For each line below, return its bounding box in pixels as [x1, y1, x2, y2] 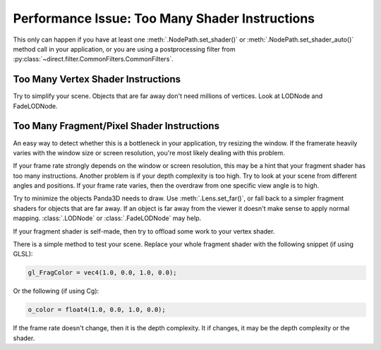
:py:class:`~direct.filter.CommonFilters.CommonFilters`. [13, 55, 174, 64]
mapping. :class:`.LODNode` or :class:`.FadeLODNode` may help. [13, 214, 201, 222]
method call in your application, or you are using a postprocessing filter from [13, 44, 236, 53]
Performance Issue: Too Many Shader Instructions [13, 11, 315, 26]
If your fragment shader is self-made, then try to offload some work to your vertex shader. [13, 227, 275, 236]
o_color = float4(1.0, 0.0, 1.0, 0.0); [28, 306, 166, 314]
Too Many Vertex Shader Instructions [13, 73, 181, 85]
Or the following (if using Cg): [13, 286, 99, 296]
